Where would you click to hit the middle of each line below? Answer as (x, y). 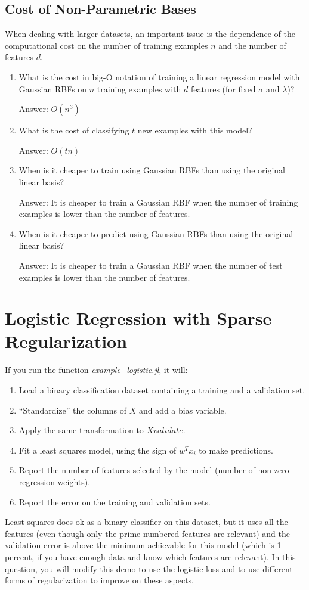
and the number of (252, 45)
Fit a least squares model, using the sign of (98, 450)
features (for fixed (223, 88)
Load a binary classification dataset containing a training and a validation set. (162, 390)
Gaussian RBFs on (53, 88)
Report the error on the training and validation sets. (115, 501)
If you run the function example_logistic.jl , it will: (96, 370)
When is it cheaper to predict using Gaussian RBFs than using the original (156, 233)
